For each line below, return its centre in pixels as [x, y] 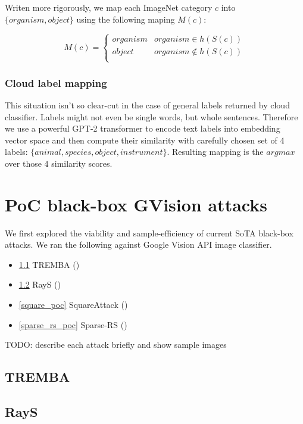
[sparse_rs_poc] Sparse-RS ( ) [73, 324]
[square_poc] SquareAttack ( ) [73, 305]
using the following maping [126, 19]
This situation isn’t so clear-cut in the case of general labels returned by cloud [147, 105]
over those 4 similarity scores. [59, 163]
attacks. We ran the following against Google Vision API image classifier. [138, 244]
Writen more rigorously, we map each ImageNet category [109, 7]
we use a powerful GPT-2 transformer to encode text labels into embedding [143, 128]
